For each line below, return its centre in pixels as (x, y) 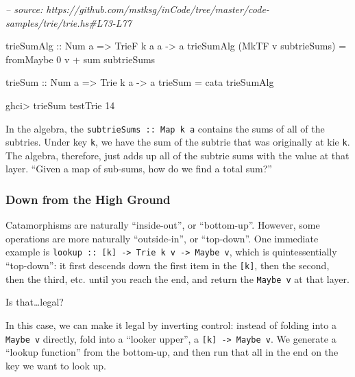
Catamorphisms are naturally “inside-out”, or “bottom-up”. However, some (163, 225)
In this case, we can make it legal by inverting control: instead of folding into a (171, 325)
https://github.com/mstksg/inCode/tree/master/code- (158, 9)
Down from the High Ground (88, 199)
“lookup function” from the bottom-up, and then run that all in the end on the (172, 352)
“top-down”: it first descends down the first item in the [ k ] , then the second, (168, 265)
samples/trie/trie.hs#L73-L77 (69, 22)
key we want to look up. (56, 365)
